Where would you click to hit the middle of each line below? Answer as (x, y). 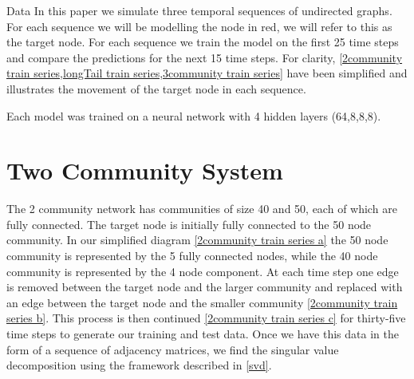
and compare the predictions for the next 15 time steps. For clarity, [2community (205, 57)
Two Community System (145, 170)
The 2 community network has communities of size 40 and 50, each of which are (202, 209)
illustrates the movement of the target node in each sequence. (156, 88)
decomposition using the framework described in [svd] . (139, 365)
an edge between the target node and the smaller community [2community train (202, 302)
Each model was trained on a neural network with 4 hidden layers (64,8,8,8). (194, 115)
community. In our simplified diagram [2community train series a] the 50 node (197, 240)
